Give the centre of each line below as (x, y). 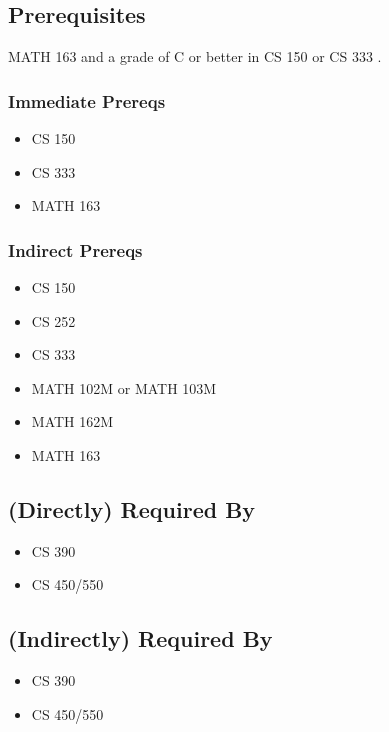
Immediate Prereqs (87, 100)
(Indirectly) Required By (140, 638)
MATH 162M (72, 421)
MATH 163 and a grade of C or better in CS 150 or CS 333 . (195, 56)
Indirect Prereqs (75, 249)
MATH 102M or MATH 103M (124, 387)
